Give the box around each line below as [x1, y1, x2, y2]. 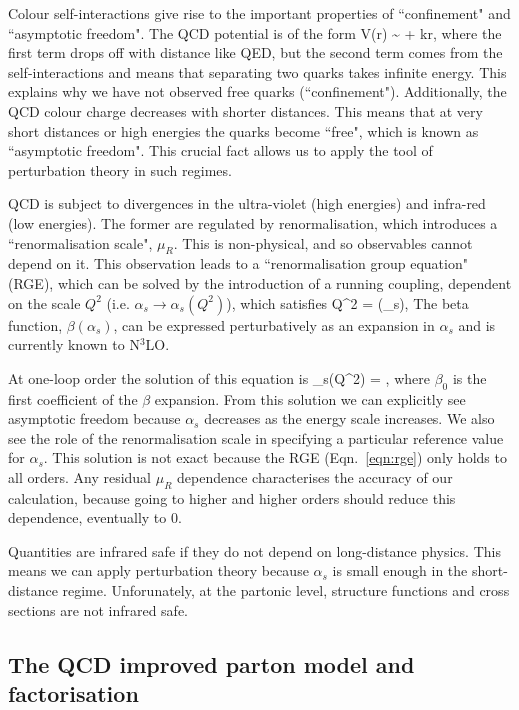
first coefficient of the [8, 388, 138, 409]
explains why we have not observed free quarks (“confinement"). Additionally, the [8, 81, 507, 102]
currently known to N [8, 334, 140, 355]
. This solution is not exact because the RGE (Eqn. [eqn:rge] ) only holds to [43, 447, 507, 468]
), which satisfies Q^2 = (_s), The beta [226, 292, 469, 313]
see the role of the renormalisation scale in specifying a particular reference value [8, 427, 504, 448]
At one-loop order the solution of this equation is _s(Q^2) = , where [8, 367, 430, 388]
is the [452, 367, 487, 388]
